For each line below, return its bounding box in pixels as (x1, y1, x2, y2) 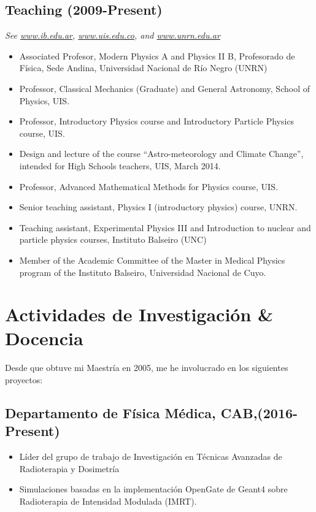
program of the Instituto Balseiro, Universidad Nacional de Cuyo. (19, 266, 266, 278)
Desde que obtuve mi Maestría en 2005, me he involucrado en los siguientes (5, 361, 288, 374)
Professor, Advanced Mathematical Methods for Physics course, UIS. (19, 180, 278, 193)
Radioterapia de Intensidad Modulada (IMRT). (19, 494, 197, 507)
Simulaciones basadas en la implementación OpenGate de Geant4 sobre (19, 483, 288, 495)
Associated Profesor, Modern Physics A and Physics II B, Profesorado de (19, 49, 295, 62)
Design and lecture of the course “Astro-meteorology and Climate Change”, (19, 147, 304, 160)
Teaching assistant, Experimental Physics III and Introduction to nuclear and (19, 221, 311, 234)
